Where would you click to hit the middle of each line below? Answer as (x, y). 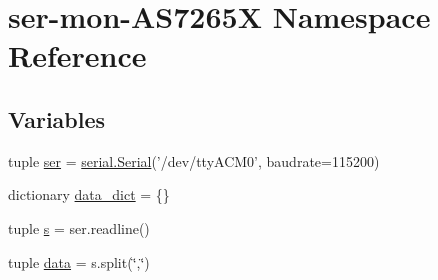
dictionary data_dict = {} (89, 194)
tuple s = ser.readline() (79, 227)
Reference (77, 55)
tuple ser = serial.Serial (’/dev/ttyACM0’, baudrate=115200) (194, 160)
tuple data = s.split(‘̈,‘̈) (79, 261)
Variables (57, 118)
